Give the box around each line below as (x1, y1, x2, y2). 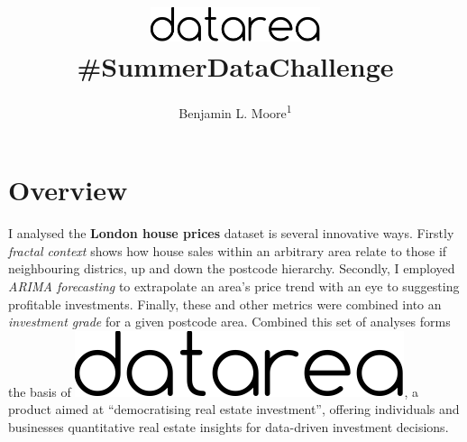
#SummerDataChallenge (77, 48, 394, 85)
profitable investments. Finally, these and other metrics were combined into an (8, 294, 442, 313)
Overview (8, 171, 128, 208)
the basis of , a (8, 382, 418, 401)
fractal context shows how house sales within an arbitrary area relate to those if (8, 241, 447, 260)
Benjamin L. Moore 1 (179, 101, 292, 122)
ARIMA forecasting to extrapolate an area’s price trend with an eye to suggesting (8, 277, 460, 296)
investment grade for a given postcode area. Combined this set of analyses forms (8, 312, 451, 331)
